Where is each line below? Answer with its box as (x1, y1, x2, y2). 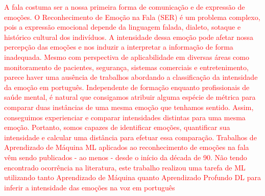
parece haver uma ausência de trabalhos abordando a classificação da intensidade (4, 72, 258, 82)
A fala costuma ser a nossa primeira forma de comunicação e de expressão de (4, 2, 245, 12)
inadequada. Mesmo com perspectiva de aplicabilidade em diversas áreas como (4, 51, 249, 62)
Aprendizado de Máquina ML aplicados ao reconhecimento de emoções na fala (4, 142, 249, 153)
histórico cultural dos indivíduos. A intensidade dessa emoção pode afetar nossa (4, 31, 254, 42)
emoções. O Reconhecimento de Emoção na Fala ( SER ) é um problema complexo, (4, 11, 260, 22)
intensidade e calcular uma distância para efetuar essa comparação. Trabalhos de (4, 132, 257, 142)
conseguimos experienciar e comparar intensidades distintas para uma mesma (4, 112, 246, 122)
